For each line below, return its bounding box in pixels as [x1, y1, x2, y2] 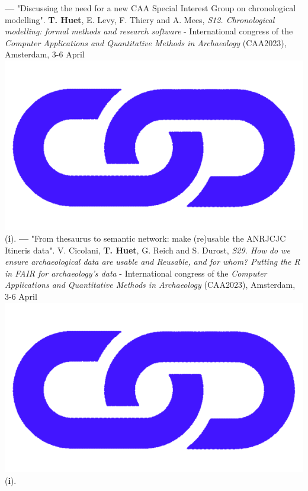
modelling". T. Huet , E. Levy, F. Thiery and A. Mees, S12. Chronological [5, 13, 275, 25]
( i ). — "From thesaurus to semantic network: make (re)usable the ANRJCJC [5, 232, 286, 244]
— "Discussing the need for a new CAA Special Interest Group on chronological [5, 2, 296, 14]
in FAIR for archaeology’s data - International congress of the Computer [5, 267, 267, 279]
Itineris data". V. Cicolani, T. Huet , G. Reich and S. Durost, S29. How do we [5, 243, 290, 256]
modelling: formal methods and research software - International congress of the [5, 25, 293, 37]
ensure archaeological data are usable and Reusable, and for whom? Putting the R [5, 255, 300, 268]
